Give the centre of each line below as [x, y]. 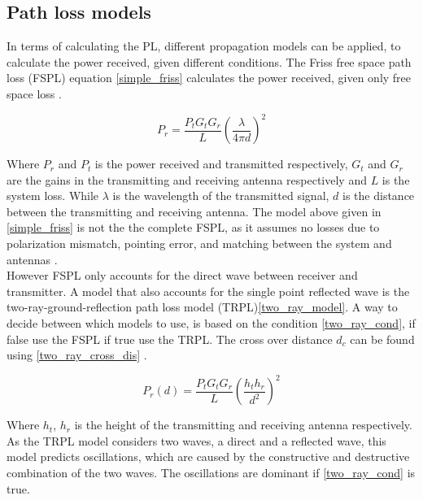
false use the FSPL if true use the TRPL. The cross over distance [170, 339]
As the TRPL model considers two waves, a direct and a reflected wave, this [196, 440]
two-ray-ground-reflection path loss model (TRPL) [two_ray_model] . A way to [202, 307]
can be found [382, 339]
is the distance [379, 196]
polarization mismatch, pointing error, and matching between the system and [199, 243]
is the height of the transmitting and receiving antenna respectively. [243, 425]
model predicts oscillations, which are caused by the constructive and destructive [208, 457]
